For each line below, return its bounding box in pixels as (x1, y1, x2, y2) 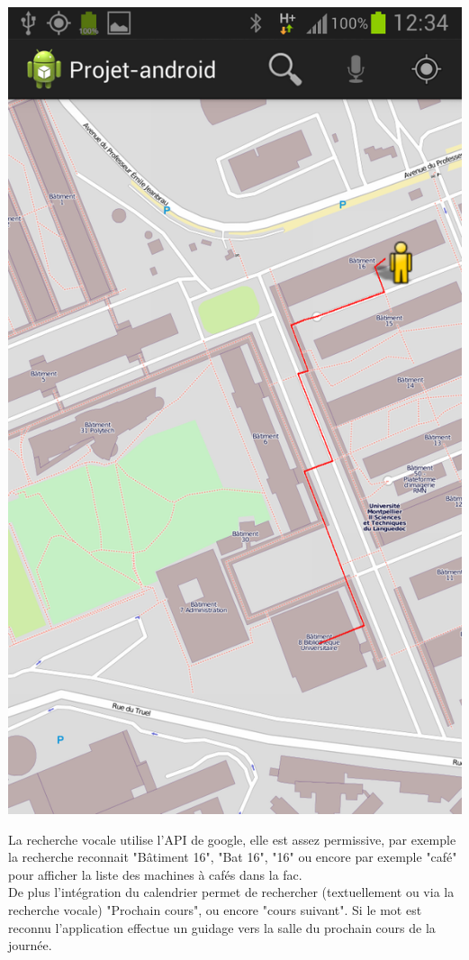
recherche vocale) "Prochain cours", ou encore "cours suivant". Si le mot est (8, 900, 422, 919)
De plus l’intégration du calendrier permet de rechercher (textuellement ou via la (8, 883, 455, 901)
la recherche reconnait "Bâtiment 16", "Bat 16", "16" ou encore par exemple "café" (8, 847, 457, 866)
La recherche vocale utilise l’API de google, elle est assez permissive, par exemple (8, 829, 456, 848)
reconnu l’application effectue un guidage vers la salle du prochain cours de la (8, 918, 436, 937)
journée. (8, 936, 52, 955)
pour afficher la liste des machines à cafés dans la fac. (8, 865, 302, 883)
